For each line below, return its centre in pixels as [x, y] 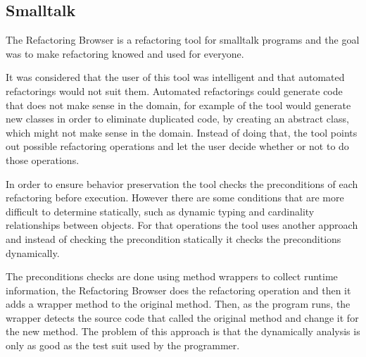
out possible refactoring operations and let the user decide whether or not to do [177, 146]
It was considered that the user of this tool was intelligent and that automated [175, 77]
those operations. [43, 159]
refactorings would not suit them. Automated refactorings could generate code [174, 90]
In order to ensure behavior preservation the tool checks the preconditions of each [182, 183]
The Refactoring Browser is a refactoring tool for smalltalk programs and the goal [183, 40]
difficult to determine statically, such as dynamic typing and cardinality [160, 211]
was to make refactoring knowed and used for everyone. [125, 53]
